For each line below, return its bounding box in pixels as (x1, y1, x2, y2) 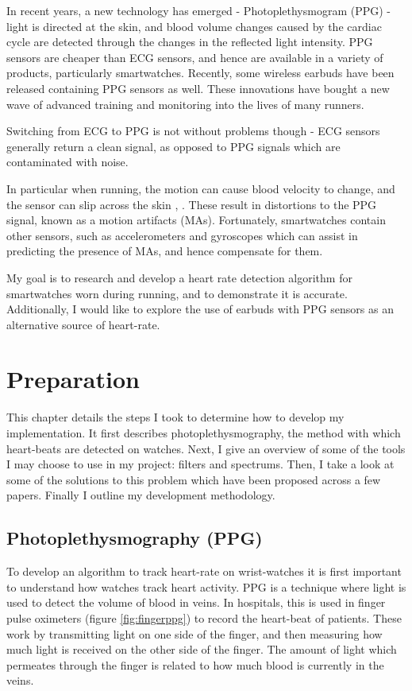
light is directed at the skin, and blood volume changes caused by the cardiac (6, 17, 382, 34)
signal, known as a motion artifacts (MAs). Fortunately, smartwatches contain (6, 212, 386, 228)
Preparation (6, 363, 140, 395)
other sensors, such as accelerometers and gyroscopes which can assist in (6, 227, 358, 243)
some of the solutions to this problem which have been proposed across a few (6, 471, 381, 487)
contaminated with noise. (6, 153, 129, 170)
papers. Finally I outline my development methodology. (6, 487, 275, 503)
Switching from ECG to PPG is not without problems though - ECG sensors (6, 122, 380, 139)
